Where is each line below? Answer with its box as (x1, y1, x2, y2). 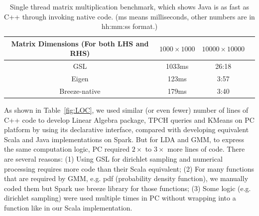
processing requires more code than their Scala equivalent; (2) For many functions (4, 163, 255, 174)
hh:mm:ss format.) (101, 21, 158, 31)
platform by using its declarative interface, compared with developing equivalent (4, 124, 249, 135)
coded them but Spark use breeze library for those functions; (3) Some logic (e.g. (4, 183, 251, 193)
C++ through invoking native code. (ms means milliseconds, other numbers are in (4, 11, 255, 21)
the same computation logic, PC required (4, 144, 129, 154)
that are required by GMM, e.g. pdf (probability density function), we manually (4, 173, 249, 184)
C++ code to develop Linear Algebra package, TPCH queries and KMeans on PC (4, 114, 255, 125)
